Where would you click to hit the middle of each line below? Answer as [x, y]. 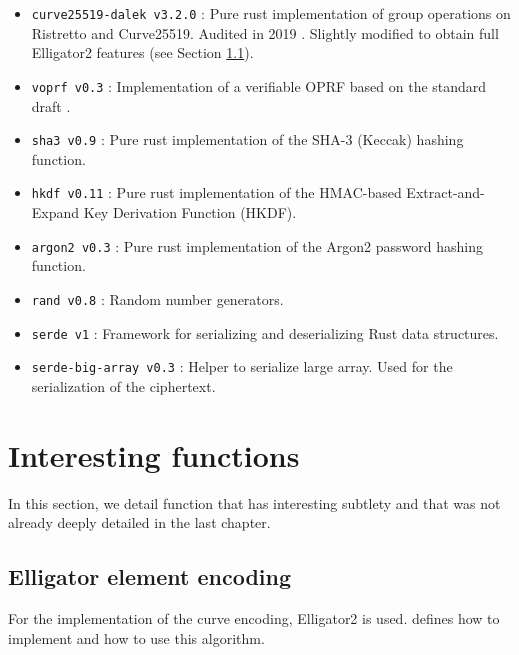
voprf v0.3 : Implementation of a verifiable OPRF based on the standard [259, 85]
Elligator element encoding [150, 576]
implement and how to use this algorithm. [136, 637]
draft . [51, 105]
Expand [55, 212]
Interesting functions [154, 454]
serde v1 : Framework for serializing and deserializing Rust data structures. [265, 332]
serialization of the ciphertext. [123, 385]
